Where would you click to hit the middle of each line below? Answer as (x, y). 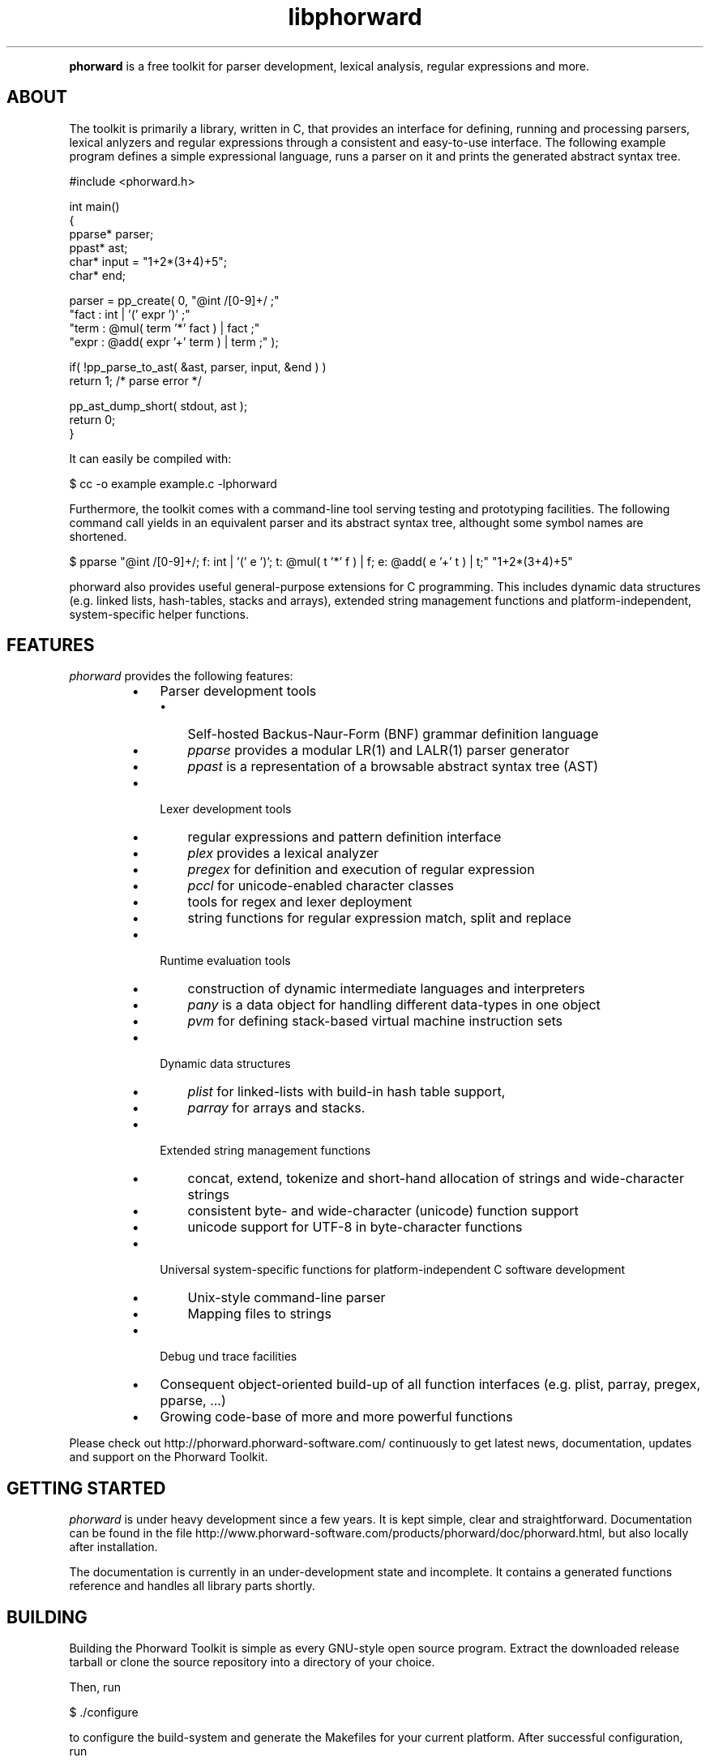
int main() (94, 206)
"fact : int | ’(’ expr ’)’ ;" (130, 314)
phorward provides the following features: (181, 676)
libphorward (355, 17)
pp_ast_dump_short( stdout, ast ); (158, 405)
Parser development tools (238, 691)
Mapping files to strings (259, 1314)
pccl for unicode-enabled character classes (321, 886)
